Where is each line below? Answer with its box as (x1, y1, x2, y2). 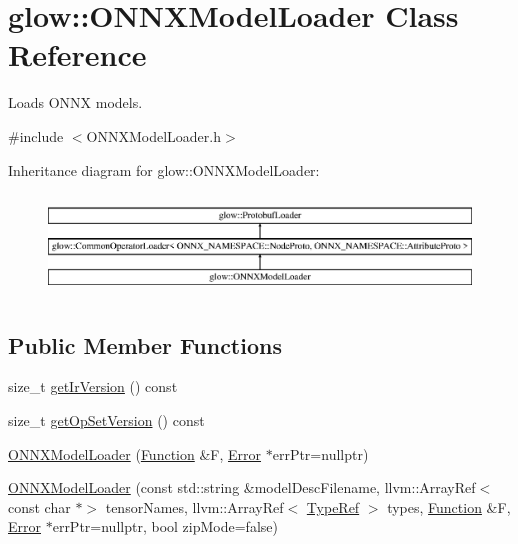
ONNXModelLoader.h (86, 125, 221, 146)
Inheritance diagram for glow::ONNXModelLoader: (8, 159, 320, 180)
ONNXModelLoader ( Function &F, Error (8, 443, 262, 464)
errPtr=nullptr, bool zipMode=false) (52, 516, 278, 537)
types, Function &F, (387, 496, 511, 517)
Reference (8, 34, 147, 75)
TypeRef (306, 496, 360, 517)
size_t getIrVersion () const (8, 376, 178, 397)
